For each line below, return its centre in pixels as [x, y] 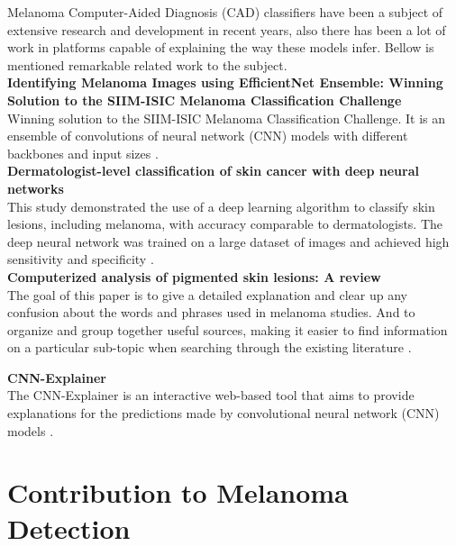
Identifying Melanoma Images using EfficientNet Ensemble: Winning [225, 82]
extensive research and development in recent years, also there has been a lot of [227, 29]
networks [36, 188]
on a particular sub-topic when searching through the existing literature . [210, 347]
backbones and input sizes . [83, 153]
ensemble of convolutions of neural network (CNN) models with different [208, 136]
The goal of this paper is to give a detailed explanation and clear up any [207, 294]
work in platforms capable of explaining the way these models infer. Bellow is [221, 47]
